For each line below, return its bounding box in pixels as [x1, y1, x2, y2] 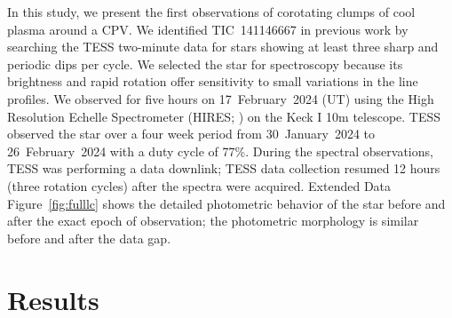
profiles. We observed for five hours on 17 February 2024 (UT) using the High [7, 89, 434, 107]
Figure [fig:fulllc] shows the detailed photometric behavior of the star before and [7, 194, 446, 212]
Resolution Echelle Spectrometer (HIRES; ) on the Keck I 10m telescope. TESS [7, 107, 441, 125]
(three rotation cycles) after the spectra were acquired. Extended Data [7, 176, 392, 195]
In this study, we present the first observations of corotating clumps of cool [7, 3, 416, 20]
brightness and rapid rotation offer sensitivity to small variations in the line [7, 72, 418, 91]
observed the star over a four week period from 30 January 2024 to [7, 124, 376, 143]
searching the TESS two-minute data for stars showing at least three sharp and [7, 37, 439, 56]
